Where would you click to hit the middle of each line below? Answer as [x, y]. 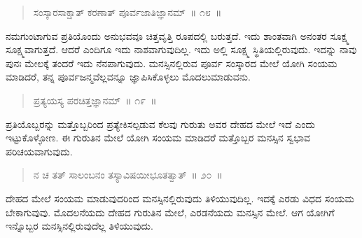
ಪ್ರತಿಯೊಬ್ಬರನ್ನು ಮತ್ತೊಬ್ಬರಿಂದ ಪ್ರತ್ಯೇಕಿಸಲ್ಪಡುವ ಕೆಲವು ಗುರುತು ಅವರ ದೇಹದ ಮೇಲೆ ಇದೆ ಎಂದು [160, 124]
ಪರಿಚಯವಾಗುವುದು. [39, 151]
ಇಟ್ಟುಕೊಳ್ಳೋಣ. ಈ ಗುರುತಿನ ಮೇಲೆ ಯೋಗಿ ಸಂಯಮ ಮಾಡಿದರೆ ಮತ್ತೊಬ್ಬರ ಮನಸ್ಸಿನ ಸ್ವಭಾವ [158, 138]
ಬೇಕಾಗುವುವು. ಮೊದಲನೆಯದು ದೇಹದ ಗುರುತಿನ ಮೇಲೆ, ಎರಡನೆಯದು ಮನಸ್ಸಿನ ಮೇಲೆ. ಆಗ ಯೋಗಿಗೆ [170, 212]
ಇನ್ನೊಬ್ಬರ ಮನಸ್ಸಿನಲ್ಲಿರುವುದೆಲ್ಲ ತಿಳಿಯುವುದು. [79, 226]
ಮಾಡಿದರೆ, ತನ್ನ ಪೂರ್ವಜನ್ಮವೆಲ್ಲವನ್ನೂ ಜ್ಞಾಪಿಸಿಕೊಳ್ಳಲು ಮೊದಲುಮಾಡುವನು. [128, 77]
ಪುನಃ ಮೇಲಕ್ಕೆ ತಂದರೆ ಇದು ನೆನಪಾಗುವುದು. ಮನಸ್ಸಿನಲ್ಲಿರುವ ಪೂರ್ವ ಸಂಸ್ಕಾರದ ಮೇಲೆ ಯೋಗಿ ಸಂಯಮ [172, 63]
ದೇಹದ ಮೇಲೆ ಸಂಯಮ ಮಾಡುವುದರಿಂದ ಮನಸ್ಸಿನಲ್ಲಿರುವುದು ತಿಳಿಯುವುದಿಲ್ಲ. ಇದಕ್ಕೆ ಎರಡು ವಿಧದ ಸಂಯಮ [180, 198]
